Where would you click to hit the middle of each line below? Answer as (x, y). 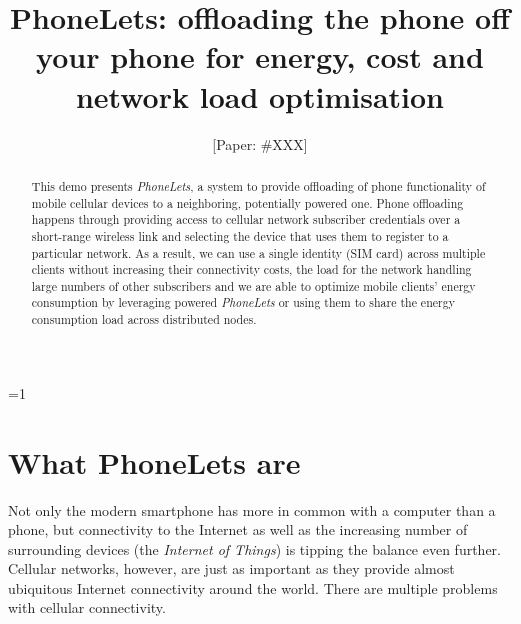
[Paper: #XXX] (260, 143)
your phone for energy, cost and (260, 56)
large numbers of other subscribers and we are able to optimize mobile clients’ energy (253, 285)
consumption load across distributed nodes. (144, 319)
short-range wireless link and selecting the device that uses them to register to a (240, 235)
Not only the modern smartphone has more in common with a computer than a (252, 509)
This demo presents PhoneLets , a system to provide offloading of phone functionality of (258, 185)
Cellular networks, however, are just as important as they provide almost (231, 568)
